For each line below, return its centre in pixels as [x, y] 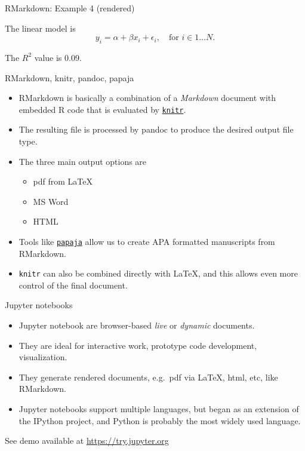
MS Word [51, 201]
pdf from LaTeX [63, 181]
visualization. [43, 357]
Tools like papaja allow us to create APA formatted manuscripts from [147, 241]
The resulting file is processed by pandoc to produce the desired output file [156, 129]
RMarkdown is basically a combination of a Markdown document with [147, 98]
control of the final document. [73, 285]
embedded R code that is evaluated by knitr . [102, 109]
